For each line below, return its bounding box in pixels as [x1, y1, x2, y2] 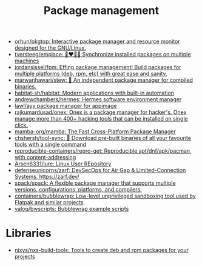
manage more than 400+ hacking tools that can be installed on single [14, 115, 189, 122]
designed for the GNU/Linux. [14, 44, 86, 52]
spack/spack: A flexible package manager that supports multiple [14, 179, 177, 187]
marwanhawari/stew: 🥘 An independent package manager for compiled [14, 76, 194, 84]
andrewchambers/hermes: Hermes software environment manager [14, 96, 182, 103]
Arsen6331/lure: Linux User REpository [14, 160, 112, 167]
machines [14, 57, 39, 64]
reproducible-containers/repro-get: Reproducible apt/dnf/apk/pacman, [14, 147, 192, 155]
